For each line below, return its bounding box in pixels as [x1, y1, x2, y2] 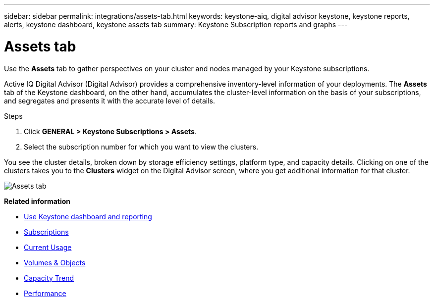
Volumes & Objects [24, 258, 86, 267]
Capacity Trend [24, 273, 74, 282]
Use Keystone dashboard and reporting [24, 212, 152, 221]
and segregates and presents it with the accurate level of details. [4, 96, 216, 105]
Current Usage [24, 243, 72, 251]
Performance [24, 289, 66, 298]
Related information [4, 197, 71, 205]
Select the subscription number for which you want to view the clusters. [24, 142, 259, 151]
